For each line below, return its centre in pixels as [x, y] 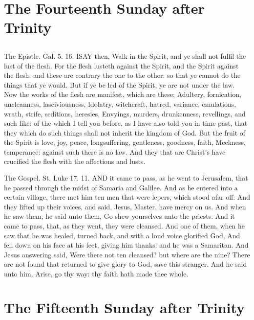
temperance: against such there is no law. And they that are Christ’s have [115, 151]
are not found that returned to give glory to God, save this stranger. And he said [126, 264]
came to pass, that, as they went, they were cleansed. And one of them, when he [124, 226]
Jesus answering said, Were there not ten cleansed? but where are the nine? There [127, 254]
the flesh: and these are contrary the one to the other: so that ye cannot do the [122, 75]
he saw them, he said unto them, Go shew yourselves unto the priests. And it [119, 216]
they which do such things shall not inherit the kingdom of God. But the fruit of [125, 132]
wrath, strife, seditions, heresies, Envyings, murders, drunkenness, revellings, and [125, 113]
